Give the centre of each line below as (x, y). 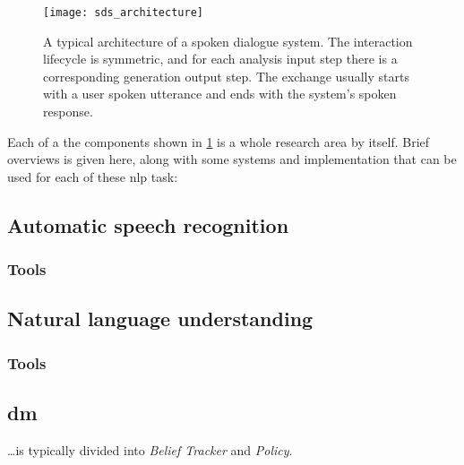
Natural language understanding (160, 319)
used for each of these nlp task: (93, 176)
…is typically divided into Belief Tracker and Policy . (150, 449)
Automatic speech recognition (148, 224)
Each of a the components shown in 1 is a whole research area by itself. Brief (219, 141)
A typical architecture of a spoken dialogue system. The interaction (228, 41)
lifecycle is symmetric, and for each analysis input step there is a (220, 59)
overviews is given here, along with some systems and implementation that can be (232, 159)
